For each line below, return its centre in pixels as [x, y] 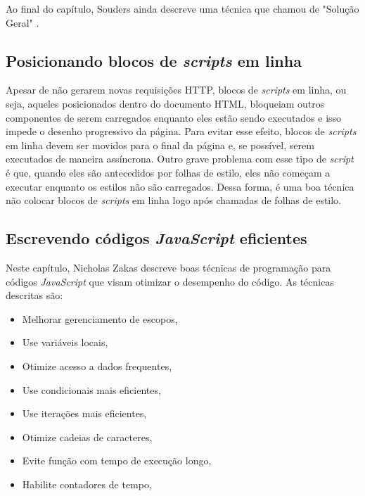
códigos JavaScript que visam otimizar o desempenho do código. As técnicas [170, 281]
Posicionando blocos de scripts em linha [154, 60]
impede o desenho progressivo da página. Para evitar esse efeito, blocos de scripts [181, 131]
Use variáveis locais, [65, 342]
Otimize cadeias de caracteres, [87, 437]
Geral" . [23, 22]
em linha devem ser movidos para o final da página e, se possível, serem [160, 145]
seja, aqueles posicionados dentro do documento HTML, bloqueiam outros [165, 103]
